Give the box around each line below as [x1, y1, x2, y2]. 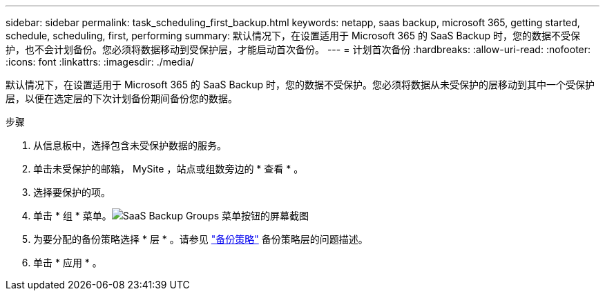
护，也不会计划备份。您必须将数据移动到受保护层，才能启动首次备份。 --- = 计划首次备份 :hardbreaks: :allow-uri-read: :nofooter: [6, 43, 591, 55]
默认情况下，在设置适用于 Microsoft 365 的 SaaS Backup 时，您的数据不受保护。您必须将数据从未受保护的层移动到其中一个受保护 [6, 79, 595, 90]
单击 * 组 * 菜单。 [33, 210, 112, 221]
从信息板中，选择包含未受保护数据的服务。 [33, 139, 227, 151]
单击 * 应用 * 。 [33, 257, 102, 268]
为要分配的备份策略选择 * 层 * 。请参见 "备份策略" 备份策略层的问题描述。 [33, 233, 368, 245]
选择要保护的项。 [33, 186, 111, 198]
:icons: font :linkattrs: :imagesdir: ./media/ [6, 56, 195, 68]
